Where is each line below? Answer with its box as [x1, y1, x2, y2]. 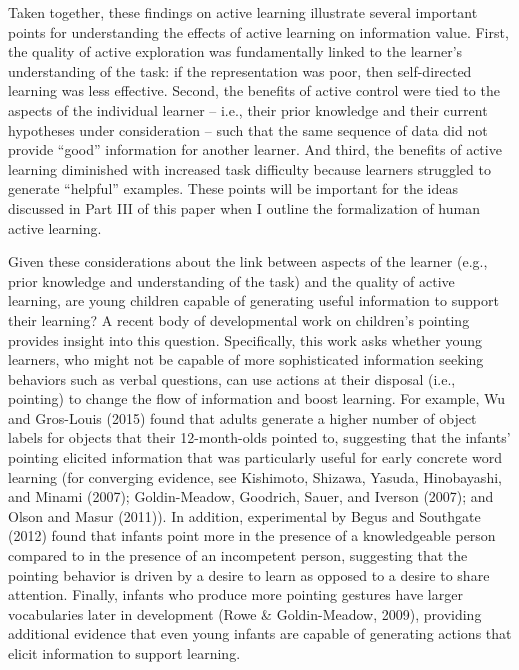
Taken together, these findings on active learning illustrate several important [8, 2, 478, 22]
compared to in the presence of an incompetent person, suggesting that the [8, 545, 468, 566]
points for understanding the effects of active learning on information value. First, [8, 21, 509, 42]
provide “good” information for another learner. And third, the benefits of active [8, 139, 502, 160]
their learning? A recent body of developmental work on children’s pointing [8, 309, 470, 330]
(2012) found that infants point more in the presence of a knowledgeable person [8, 525, 496, 546]
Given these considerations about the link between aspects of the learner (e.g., [8, 251, 488, 272]
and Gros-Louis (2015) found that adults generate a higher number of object [8, 407, 477, 428]
